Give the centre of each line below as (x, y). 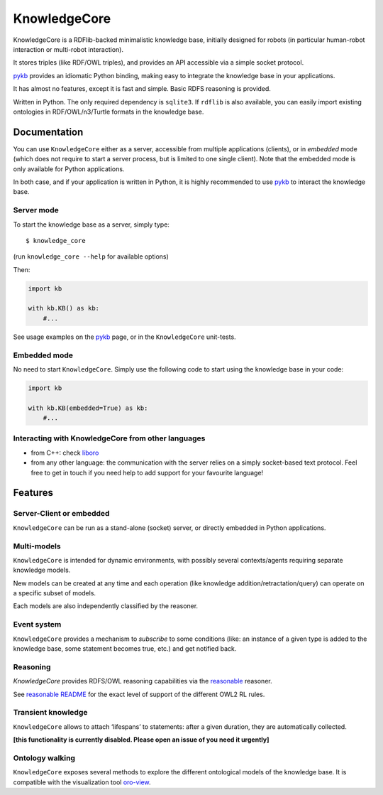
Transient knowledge (50, 713)
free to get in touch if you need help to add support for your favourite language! (147, 472)
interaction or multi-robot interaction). (68, 49)
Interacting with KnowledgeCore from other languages (109, 438)
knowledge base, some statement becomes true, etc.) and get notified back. (125, 649)
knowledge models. (42, 570)
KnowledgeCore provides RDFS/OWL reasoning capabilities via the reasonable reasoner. (143, 681)
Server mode (36, 210)
